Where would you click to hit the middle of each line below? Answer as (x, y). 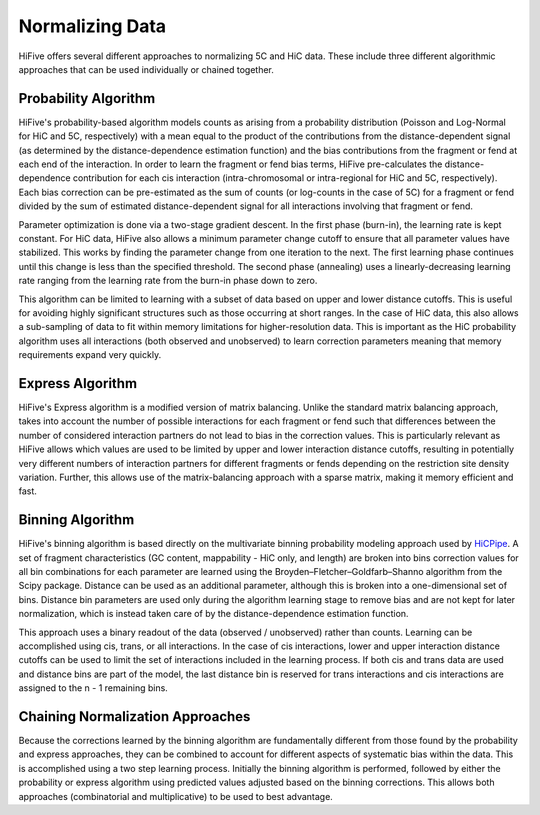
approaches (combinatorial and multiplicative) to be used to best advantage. (176, 796)
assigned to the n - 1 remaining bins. (93, 688)
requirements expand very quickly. (90, 355)
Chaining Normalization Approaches (134, 716)
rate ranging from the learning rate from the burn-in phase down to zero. (168, 281)
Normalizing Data (92, 26)
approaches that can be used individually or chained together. (146, 69)
